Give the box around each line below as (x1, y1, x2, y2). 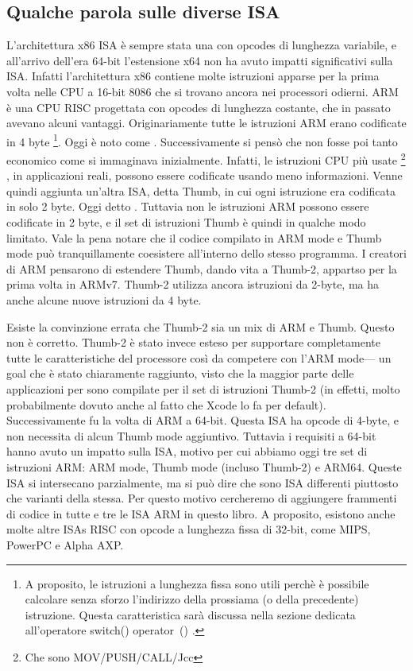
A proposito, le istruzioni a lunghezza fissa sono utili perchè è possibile (25, 575, 369, 591)
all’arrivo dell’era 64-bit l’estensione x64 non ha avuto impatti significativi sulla (6, 52, 393, 68)
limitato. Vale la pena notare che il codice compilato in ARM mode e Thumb (6, 229, 382, 246)
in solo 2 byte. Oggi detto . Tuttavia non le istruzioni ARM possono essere (6, 198, 369, 215)
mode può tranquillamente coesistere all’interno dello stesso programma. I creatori (6, 245, 407, 262)
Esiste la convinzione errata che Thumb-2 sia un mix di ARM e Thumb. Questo (6, 318, 395, 335)
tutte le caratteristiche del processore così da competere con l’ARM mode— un (6, 349, 392, 366)
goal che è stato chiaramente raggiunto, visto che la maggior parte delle (6, 365, 354, 382)
